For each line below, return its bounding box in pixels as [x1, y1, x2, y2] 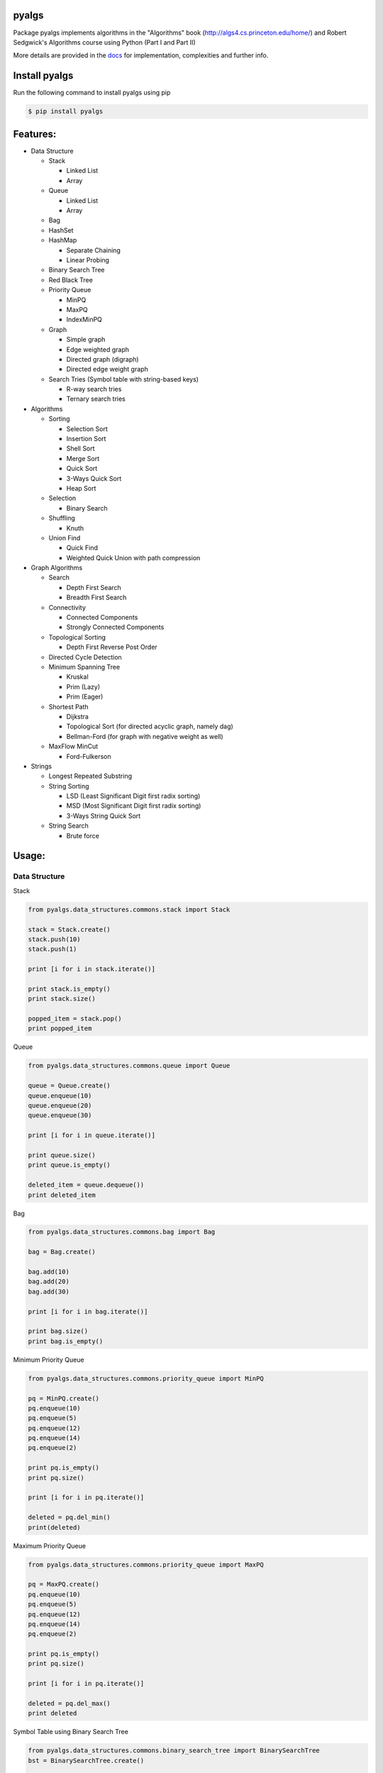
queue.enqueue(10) [28, 1091, 92, 1099]
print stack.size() [28, 995, 96, 1003]
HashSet [48, 226, 74, 234]
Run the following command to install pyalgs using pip [13, 89, 171, 97]
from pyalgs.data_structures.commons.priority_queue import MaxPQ [28, 1560, 264, 1569]
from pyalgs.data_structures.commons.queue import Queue [28, 1062, 231, 1070]
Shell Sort [66, 444, 95, 453]
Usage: [13, 850, 46, 862]
